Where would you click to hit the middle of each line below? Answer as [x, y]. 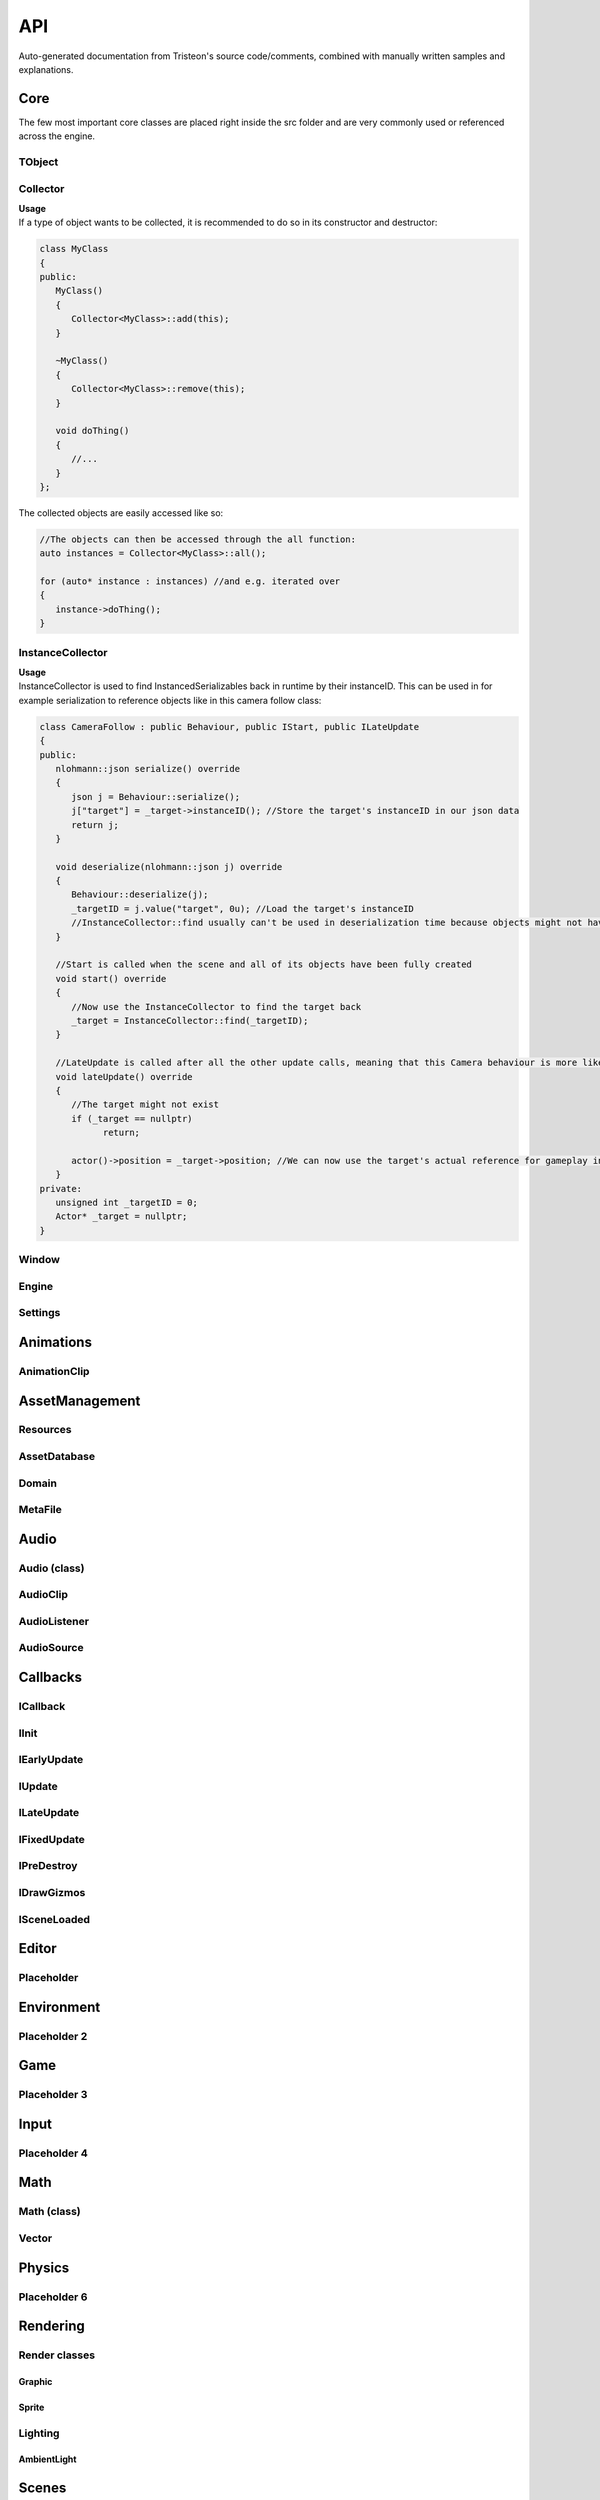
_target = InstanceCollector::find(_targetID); [190, 1020]
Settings [39, 1313]
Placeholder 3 [53, 2095]
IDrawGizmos [52, 1892]
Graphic [35, 2381]
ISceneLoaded [54, 1919]
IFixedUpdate [51, 1839]
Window [39, 1260]
